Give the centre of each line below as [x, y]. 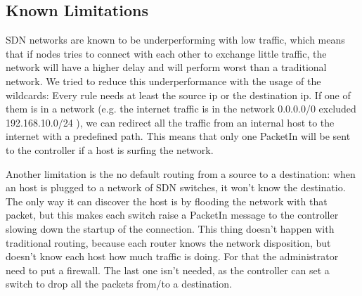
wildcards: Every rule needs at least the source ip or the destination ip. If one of [178, 95]
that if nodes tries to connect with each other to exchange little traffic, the [166, 53]
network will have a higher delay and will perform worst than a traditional [166, 67]
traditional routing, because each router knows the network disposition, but [168, 242]
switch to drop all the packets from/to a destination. [119, 284]
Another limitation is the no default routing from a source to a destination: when [181, 173]
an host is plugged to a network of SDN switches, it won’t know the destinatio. [176, 187]
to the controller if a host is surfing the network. [110, 149]
